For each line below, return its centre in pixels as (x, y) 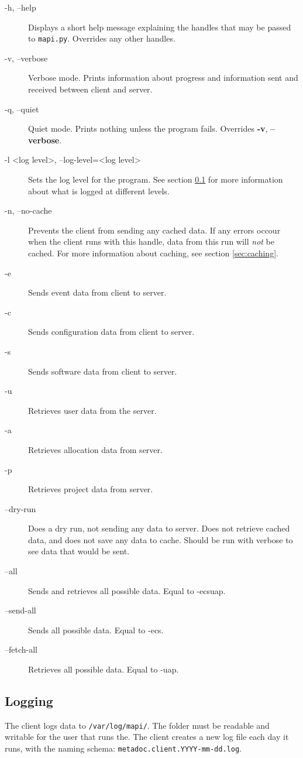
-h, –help (20, 7)
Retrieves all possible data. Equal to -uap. (104, 669)
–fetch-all (21, 649)
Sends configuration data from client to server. (111, 332)
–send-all (20, 610)
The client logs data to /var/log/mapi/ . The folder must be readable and (137, 725)
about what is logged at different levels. (99, 191)
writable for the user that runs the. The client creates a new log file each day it (147, 737)
